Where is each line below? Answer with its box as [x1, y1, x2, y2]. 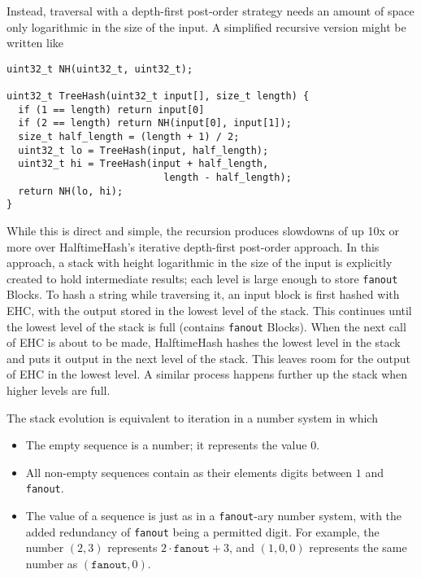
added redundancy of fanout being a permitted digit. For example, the [25, 523, 380, 540]
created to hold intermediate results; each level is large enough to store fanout [7, 269, 398, 287]
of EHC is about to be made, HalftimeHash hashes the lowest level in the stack [7, 334, 401, 351]
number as [25, 555, 78, 571]
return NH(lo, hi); [18, 185, 124, 197]
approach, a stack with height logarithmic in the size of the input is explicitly [7, 254, 393, 271]
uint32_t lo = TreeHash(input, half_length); [18, 144, 269, 156]
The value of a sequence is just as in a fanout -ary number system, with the [25, 507, 402, 524]
